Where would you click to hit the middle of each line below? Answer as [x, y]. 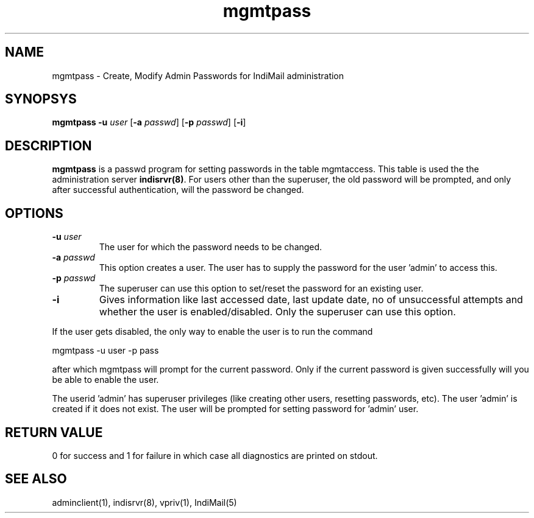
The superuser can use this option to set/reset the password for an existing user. [261, 289]
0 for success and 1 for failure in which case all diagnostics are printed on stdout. [215, 455]
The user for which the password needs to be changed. [211, 247]
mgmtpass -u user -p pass [105, 351]
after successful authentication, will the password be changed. [178, 190]
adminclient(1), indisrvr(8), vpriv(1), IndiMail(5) [144, 502]
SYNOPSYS [41, 99]
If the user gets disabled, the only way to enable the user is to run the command [212, 332]
